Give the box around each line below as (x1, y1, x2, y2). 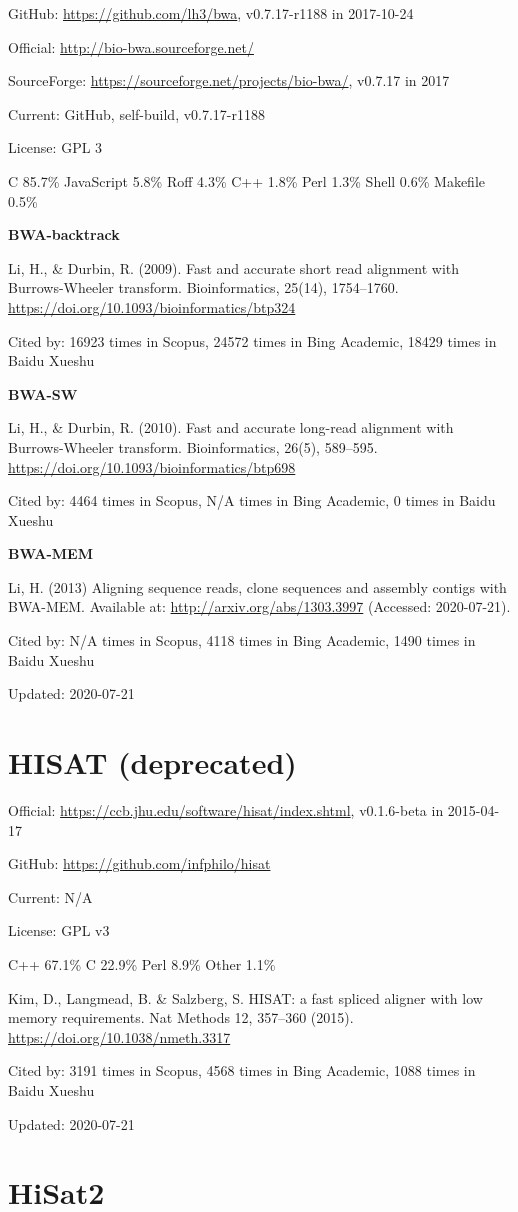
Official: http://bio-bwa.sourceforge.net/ (8, 36, 254, 57)
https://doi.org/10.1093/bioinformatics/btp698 (8, 456, 296, 477)
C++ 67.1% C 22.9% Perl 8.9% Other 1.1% (8, 953, 276, 974)
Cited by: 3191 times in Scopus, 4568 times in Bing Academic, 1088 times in (8, 1060, 476, 1081)
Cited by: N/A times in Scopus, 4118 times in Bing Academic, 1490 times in (8, 630, 476, 651)
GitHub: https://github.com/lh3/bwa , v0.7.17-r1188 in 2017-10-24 (8, 3, 414, 23)
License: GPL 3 (8, 137, 103, 158)
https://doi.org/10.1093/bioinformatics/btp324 (8, 296, 296, 317)
